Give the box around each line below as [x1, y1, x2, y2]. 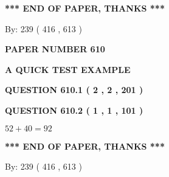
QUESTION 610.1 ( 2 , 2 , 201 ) [5, 83, 143, 96]
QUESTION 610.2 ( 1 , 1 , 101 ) [5, 103, 143, 116]
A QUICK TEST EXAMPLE [5, 63, 131, 75]
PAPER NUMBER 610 [5, 43, 105, 55]
